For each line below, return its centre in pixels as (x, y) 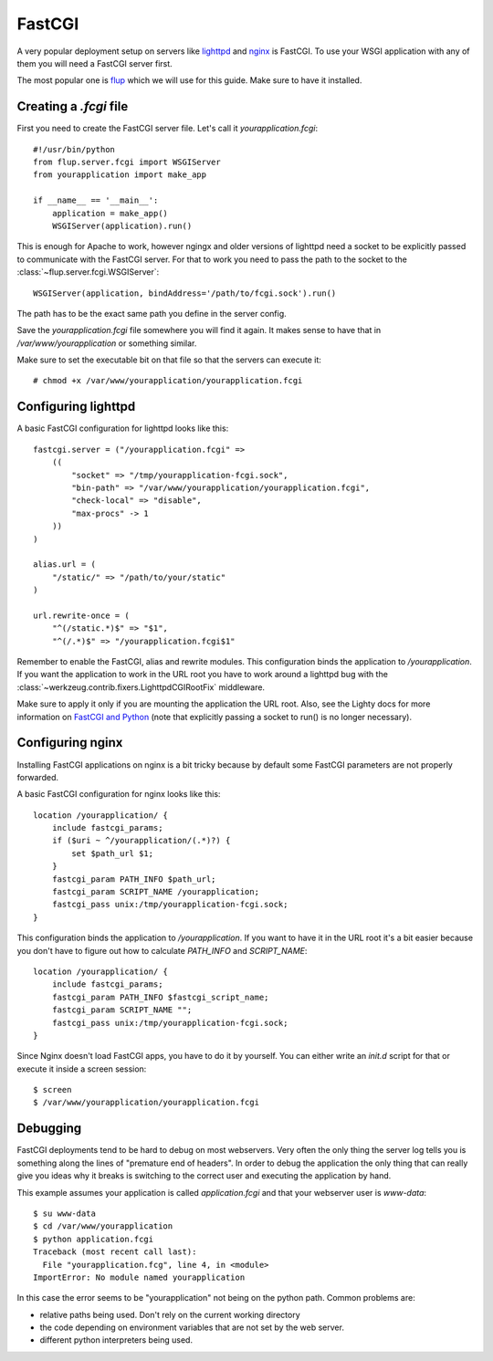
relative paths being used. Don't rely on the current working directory (170, 1314)
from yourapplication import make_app (120, 175)
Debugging (49, 1129)
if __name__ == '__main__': (96, 200)
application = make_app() (110, 213)
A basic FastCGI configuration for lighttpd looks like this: (123, 428)
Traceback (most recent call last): (115, 1252)
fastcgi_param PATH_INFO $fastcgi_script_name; (160, 997)
